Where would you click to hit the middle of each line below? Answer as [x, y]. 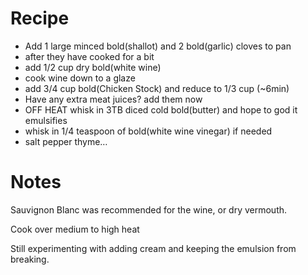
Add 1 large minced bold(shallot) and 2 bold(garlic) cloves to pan [158, 46]
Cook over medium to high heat [75, 229]
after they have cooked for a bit [89, 56]
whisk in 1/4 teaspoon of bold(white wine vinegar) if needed [148, 131]
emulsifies [46, 120]
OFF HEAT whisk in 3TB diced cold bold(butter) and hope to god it [161, 109]
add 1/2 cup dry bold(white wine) [93, 67]
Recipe [40, 18]
